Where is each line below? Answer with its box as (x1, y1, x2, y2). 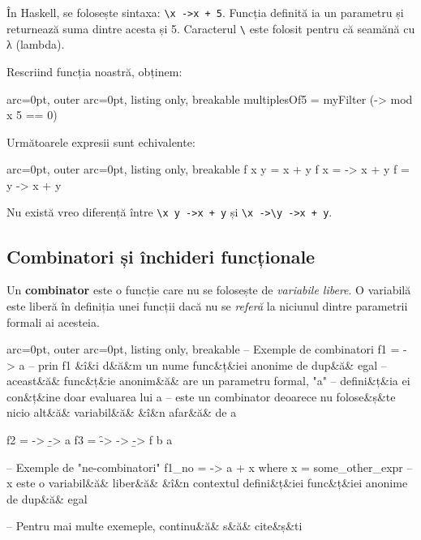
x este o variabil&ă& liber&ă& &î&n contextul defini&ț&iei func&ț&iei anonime (6, 474, 408, 491)
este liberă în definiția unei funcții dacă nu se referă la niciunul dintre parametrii (6, 297, 408, 314)
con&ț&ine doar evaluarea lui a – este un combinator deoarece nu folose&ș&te (6, 388, 396, 405)
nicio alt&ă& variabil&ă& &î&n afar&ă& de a (6, 404, 237, 421)
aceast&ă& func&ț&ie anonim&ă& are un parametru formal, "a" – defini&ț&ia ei (6, 372, 410, 389)
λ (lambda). (6, 36, 65, 53)
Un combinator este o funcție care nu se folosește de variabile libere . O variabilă (6, 281, 411, 298)
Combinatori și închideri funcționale (6, 243, 316, 268)
